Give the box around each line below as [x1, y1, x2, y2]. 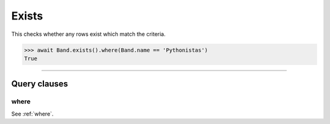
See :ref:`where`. [11, 110, 54, 117]
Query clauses [11, 79, 68, 89]
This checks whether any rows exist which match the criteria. [11, 30, 166, 38]
